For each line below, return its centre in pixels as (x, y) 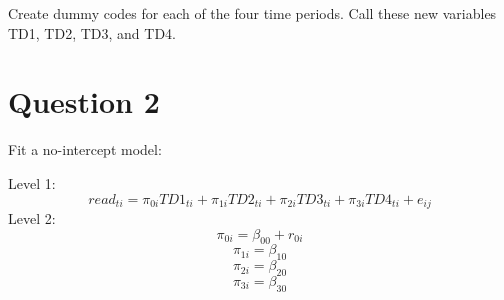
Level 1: (32, 182)
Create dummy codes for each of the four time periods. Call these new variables (252, 13)
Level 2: (32, 217)
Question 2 (84, 101)
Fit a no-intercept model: (85, 149)
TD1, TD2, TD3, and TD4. (92, 32)
